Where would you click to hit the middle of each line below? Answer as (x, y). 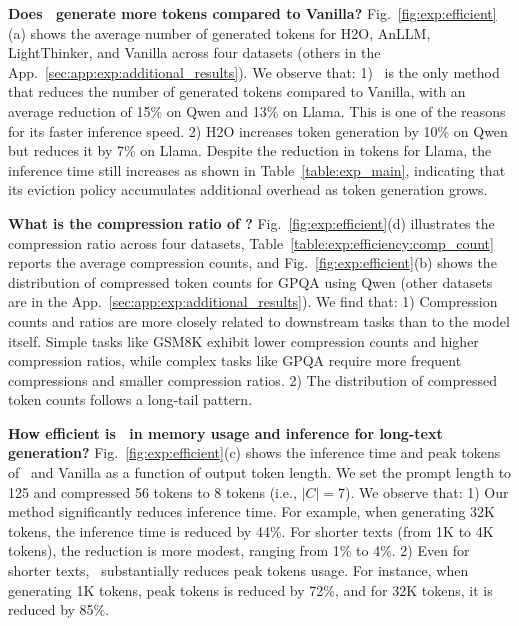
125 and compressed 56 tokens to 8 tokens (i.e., (152, 491)
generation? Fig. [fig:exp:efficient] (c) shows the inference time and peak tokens (254, 452)
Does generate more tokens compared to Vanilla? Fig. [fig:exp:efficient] (252, 13)
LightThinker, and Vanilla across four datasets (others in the (194, 52)
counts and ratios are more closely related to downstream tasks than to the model (259, 320)
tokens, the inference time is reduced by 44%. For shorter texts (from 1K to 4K (251, 530)
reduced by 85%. (59, 609)
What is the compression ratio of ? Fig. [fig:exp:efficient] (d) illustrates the (251, 222)
